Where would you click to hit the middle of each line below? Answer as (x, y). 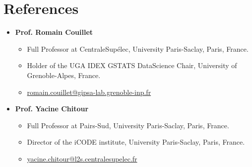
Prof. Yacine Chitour (52, 109)
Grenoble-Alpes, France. (64, 75)
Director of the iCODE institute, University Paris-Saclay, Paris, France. (136, 142)
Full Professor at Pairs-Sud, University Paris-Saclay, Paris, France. (128, 125)
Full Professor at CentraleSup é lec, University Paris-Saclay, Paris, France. (138, 48)
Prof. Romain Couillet (54, 32)
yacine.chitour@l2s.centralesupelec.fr (82, 158)
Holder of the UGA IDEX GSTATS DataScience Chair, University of (132, 65)
